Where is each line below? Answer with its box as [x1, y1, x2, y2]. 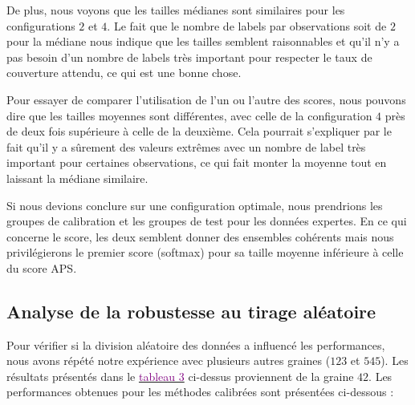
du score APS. [6, 259, 77, 276]
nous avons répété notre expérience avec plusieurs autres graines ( [6, 352, 331, 369]
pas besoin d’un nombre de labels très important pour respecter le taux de [6, 48, 372, 65]
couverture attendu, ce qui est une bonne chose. [6, 64, 242, 81]
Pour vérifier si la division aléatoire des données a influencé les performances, [6, 336, 385, 353]
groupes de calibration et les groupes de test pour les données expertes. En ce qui [6, 213, 407, 229]
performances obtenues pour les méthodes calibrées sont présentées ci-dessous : [6, 383, 394, 400]
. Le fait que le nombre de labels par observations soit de [107, 17, 387, 34]
